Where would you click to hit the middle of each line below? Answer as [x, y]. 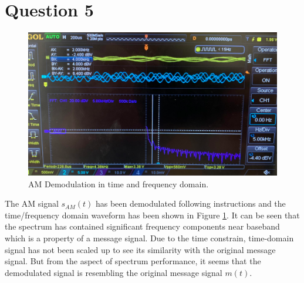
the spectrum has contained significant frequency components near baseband [142, 226]
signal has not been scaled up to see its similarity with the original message [140, 249]
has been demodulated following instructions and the [190, 203]
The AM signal [32, 203]
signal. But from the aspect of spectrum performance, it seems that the [133, 261]
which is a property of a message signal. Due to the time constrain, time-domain [149, 237]
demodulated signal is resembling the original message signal [114, 272]
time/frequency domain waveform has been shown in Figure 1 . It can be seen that [152, 215]
